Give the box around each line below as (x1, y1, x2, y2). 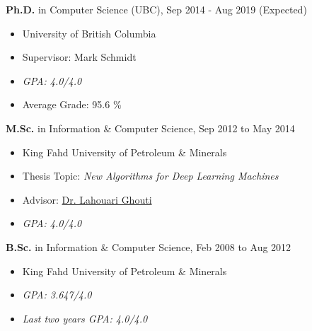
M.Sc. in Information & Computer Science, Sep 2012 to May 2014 (6, 120, 295, 135)
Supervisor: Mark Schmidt (22, 50, 137, 64)
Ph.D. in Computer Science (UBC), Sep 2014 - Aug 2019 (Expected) (6, 2, 307, 16)
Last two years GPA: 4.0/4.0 (22, 310, 148, 325)
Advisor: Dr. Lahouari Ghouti (22, 192, 152, 207)
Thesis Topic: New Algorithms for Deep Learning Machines (22, 168, 279, 183)
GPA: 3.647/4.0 (22, 287, 92, 302)
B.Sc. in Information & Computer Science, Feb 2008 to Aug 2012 (6, 239, 291, 254)
